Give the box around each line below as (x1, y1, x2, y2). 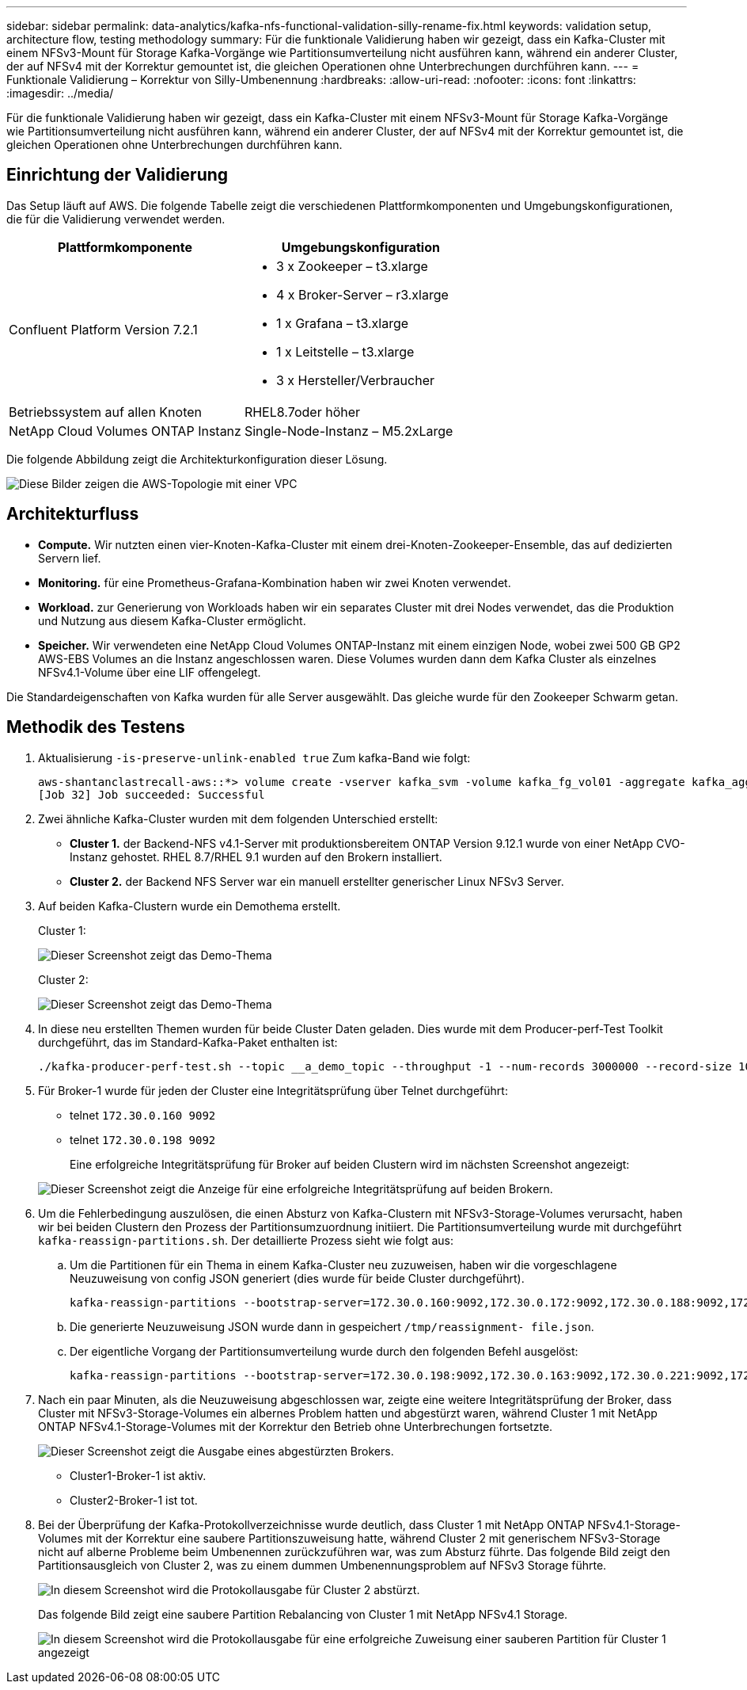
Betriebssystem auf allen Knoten (9, 403, 202, 420)
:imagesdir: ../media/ (6, 86, 114, 100)
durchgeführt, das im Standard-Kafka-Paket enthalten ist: (38, 1035, 338, 1049)
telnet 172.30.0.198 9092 (70, 1132, 216, 1146)
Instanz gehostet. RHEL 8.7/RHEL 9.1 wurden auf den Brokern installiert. (70, 849, 442, 864)
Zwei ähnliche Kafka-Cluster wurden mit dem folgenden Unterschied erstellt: (38, 811, 438, 826)
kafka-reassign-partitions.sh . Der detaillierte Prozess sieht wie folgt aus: (38, 1233, 453, 1247)
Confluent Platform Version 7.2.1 (9, 321, 198, 338)
